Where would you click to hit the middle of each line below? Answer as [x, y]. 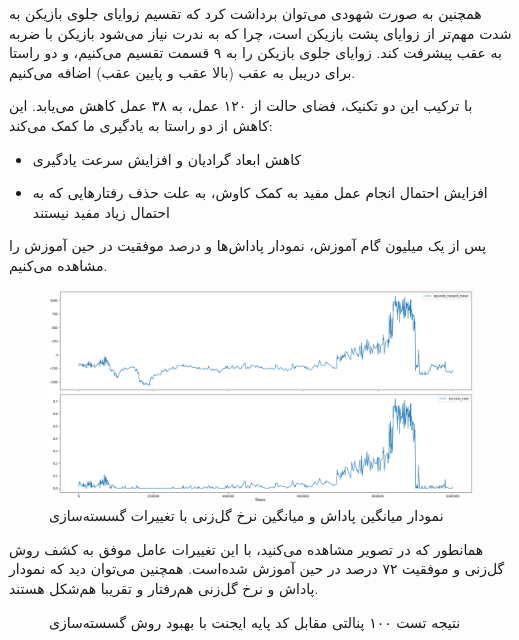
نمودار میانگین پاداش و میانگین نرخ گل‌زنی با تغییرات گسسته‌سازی [246, 515]
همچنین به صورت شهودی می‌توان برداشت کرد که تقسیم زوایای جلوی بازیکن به [245, 13]
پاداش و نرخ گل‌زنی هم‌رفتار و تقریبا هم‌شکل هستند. [164, 587]
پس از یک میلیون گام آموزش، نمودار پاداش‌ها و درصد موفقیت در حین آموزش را [248, 245]
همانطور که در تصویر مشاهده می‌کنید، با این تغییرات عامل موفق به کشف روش [246, 548]
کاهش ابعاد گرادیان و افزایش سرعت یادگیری [167, 158]
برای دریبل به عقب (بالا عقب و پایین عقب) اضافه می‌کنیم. [182, 71]
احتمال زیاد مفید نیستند [101, 211]
